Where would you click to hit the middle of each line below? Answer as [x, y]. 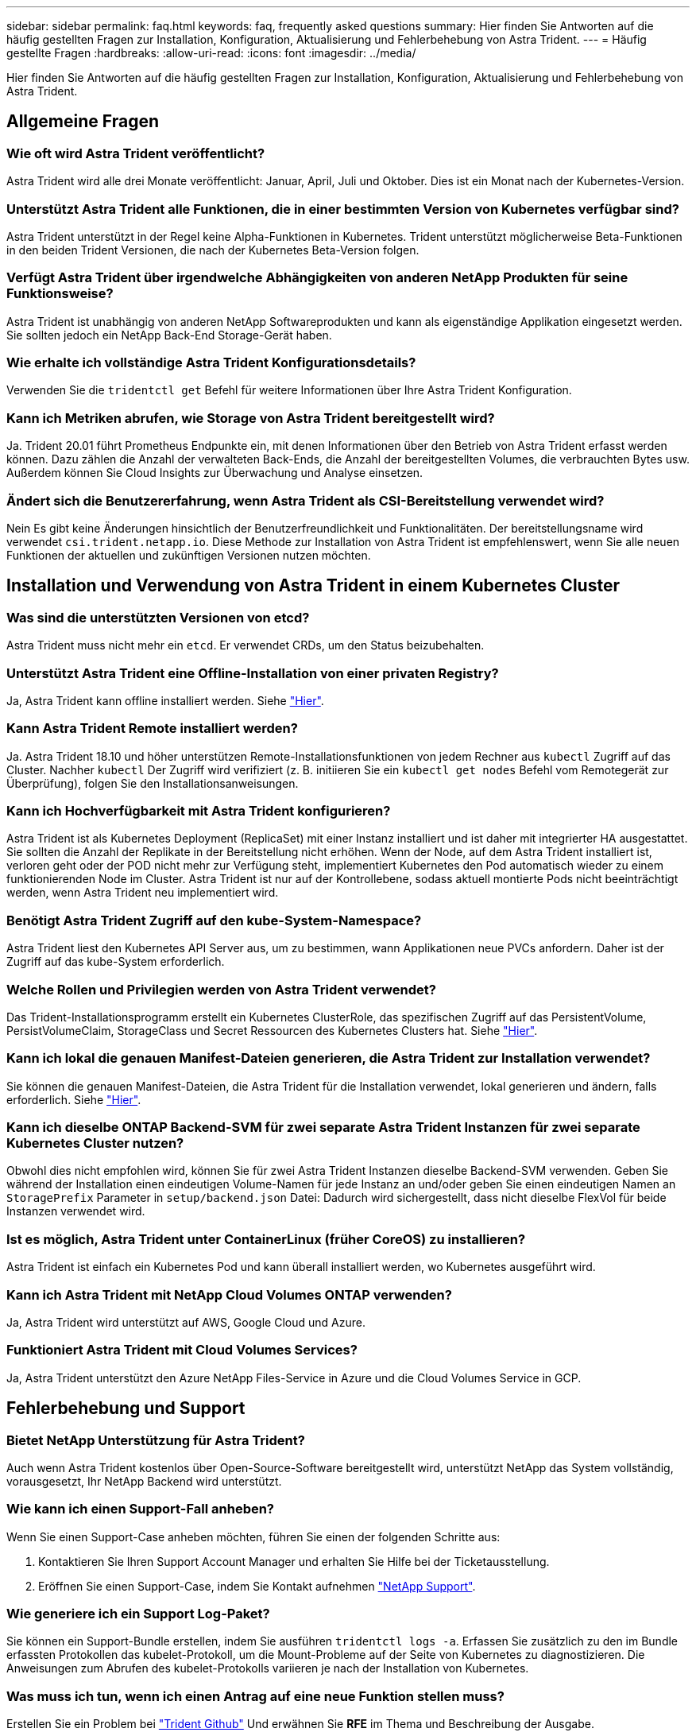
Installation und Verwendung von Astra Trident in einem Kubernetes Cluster [313, 586]
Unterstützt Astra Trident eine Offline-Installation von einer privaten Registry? [253, 673]
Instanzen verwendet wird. [76, 1211]
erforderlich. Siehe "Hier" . [74, 1099]
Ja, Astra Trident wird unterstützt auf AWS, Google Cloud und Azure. [186, 1322]
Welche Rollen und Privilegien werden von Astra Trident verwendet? [221, 989]
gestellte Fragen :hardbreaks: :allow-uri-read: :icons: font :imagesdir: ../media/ [211, 53]
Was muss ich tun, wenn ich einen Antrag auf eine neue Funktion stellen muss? [255, 1696]
